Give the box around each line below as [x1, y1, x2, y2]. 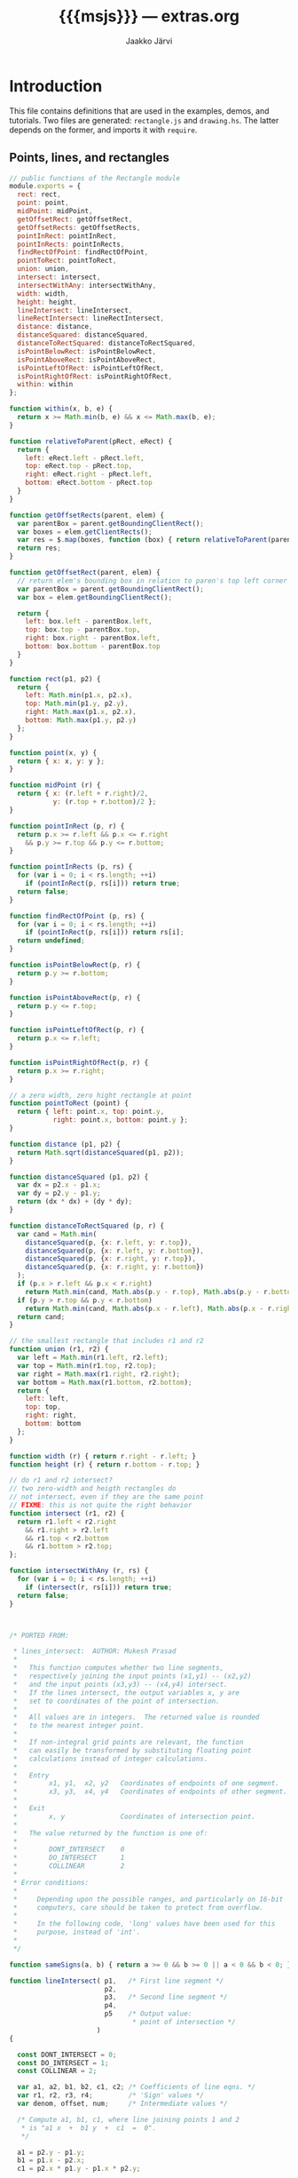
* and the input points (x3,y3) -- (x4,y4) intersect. [12, 1680, 228, 1689]
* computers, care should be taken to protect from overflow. [12, 1903, 264, 1912]
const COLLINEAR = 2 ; [17, 2067, 98, 2076]
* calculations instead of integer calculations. [12, 1754, 208, 1763]
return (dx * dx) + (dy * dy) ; [17, 1197, 133, 1206]
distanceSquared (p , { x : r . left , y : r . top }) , [25, 1237, 192, 1247]
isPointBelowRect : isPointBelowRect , [17, 346, 157, 356]
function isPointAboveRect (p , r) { [9, 993, 141, 1002]
